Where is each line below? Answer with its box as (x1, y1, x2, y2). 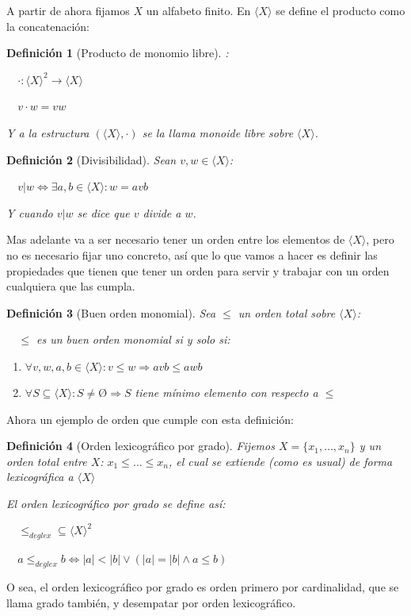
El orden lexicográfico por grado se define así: (6, 495, 226, 511)
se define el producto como (276, 2, 405, 18)
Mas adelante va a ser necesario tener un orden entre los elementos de (6, 231, 345, 248)
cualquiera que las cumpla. (6, 278, 135, 295)
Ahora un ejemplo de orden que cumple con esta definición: (6, 410, 294, 427)
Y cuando (6, 204, 53, 221)
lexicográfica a (6, 468, 74, 485)
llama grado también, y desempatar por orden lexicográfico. (6, 594, 296, 610)
